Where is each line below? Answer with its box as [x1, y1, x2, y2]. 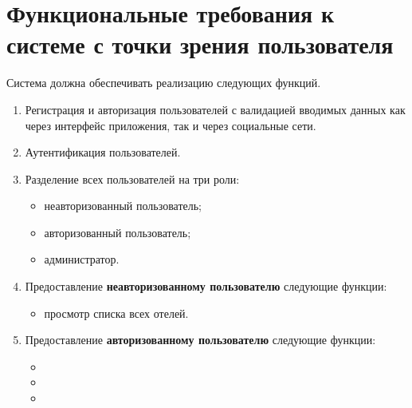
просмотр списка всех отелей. [44, 304, 189, 321]
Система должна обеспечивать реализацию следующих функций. [6, 74, 321, 91]
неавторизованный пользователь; [44, 197, 202, 214]
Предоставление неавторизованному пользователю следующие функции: [25, 278, 387, 295]
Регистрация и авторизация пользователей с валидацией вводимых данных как [25, 101, 406, 117]
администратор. [44, 251, 120, 267]
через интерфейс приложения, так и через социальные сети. [25, 117, 316, 133]
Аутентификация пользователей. [25, 144, 181, 160]
